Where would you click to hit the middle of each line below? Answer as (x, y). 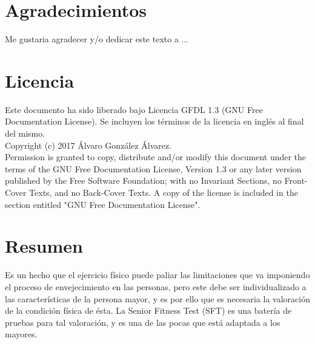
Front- (296, 180)
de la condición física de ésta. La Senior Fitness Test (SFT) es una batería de (148, 310)
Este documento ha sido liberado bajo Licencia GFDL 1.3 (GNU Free (134, 109)
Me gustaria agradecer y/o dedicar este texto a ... (97, 39)
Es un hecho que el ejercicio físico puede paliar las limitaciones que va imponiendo (157, 275)
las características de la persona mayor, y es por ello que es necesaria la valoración (157, 298)
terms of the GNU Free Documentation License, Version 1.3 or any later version (153, 168)
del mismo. (25, 133)
